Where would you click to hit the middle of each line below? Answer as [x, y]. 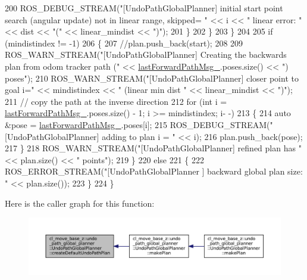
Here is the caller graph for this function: [80, 203]
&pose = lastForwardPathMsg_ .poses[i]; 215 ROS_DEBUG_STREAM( [137, 124]
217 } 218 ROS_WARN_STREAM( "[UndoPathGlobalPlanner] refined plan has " [153, 148]
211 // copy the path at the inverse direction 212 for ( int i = [116, 101]
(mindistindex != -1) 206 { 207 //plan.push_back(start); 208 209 [124, 43]
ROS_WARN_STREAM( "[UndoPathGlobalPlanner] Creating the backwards [146, 55]
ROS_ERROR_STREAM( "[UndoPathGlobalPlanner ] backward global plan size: [154, 171]
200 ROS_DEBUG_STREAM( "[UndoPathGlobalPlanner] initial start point [144, 8]
